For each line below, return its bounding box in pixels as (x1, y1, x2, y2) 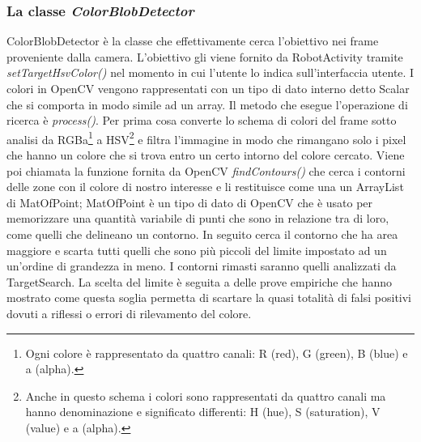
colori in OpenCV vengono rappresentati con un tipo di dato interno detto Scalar (6, 80, 410, 96)
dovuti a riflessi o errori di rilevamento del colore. (6, 304, 252, 321)
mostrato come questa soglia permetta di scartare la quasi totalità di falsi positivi (6, 289, 412, 306)
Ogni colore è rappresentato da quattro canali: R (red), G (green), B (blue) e (25, 344, 408, 361)
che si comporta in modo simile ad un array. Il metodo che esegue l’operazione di (6, 96, 408, 113)
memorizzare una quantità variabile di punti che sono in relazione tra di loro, (6, 210, 389, 227)
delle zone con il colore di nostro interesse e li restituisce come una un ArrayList (6, 178, 404, 195)
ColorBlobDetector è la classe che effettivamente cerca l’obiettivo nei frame (6, 32, 379, 49)
